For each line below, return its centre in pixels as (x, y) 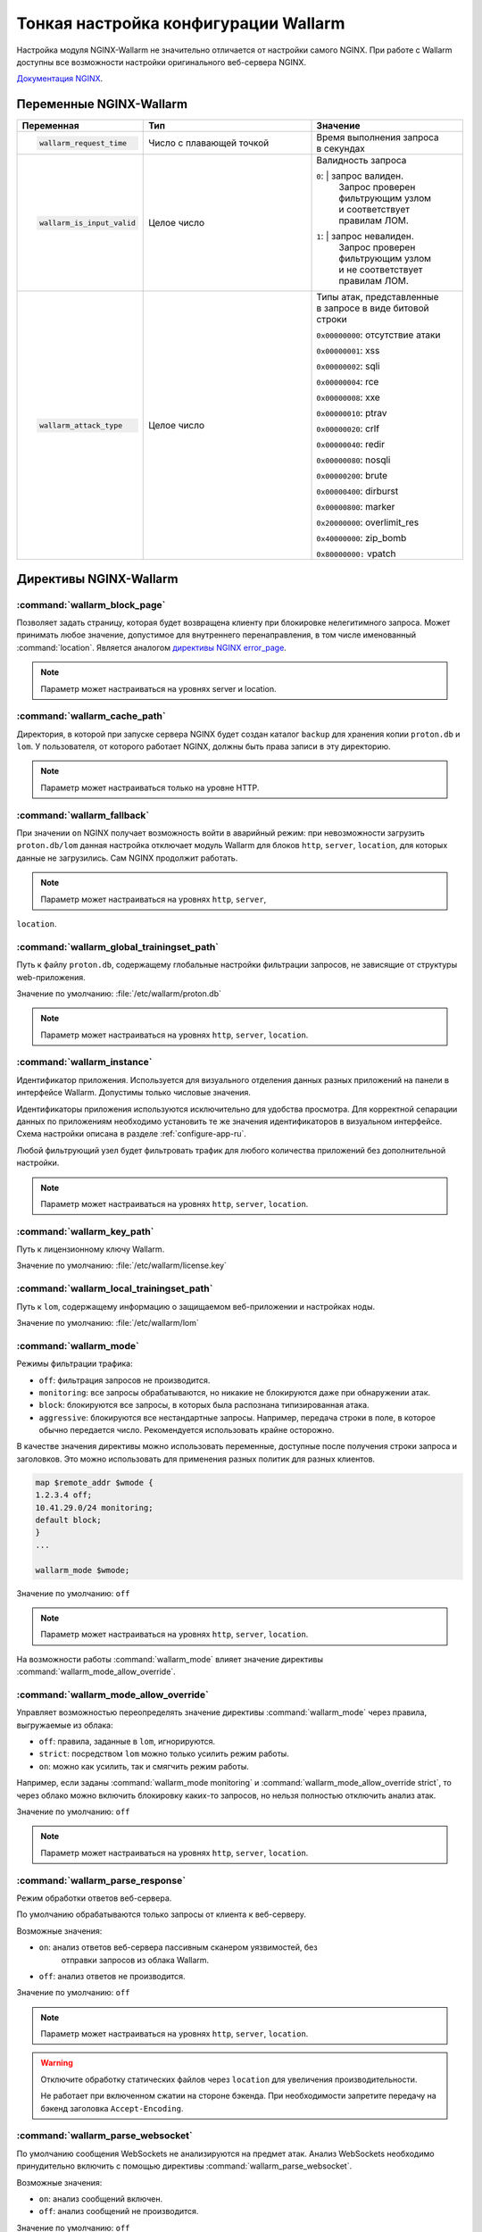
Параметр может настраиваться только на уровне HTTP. (150, 787)
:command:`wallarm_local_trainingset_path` (115, 1288)
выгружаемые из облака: (65, 1725)
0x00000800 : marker (356, 507)
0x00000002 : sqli (348, 366)
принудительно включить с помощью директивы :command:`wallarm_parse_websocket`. (184, 2166)
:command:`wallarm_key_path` (85, 1231)
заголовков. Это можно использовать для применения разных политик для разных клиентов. (195, 1459)
